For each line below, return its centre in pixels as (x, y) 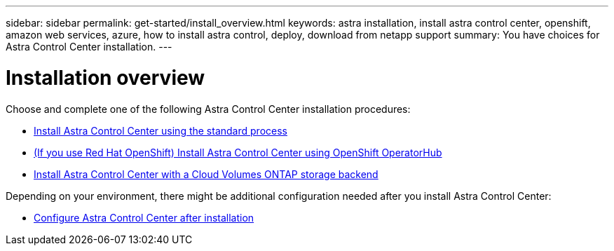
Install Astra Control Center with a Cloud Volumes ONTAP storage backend (206, 174)
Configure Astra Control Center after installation (144, 217)
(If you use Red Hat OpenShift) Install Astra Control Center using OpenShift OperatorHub (238, 152)
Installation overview (105, 77)
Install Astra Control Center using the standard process (161, 130)
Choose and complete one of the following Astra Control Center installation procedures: (208, 109)
